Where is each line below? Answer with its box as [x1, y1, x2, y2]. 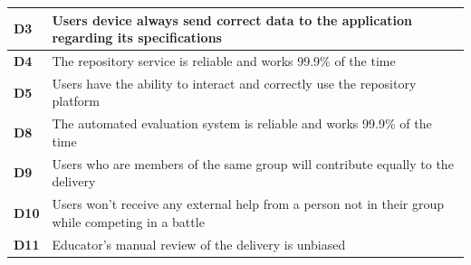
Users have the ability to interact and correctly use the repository [52, 73, 417, 92]
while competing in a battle [52, 212, 205, 231]
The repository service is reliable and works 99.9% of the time [52, 51, 396, 70]
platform [52, 91, 101, 110]
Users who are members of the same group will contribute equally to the [52, 154, 454, 173]
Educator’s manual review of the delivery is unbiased [52, 234, 346, 253]
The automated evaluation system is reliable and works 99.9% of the [52, 114, 432, 133]
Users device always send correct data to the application [52, 10, 412, 29]
